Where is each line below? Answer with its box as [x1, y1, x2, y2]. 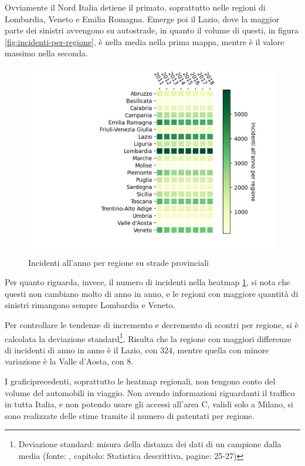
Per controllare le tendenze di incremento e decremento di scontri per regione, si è [5, 318, 299, 330]
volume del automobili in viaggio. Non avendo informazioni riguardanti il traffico [5, 386, 295, 399]
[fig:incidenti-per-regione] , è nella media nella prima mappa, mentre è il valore [5, 35, 284, 48]
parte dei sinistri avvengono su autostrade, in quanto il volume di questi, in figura [5, 24, 299, 36]
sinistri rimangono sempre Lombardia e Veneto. [5, 299, 175, 311]
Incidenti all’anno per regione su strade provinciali [28, 256, 209, 268]
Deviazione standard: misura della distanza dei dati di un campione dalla [18, 438, 282, 450]
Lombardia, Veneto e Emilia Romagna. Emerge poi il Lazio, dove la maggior [5, 12, 280, 25]
